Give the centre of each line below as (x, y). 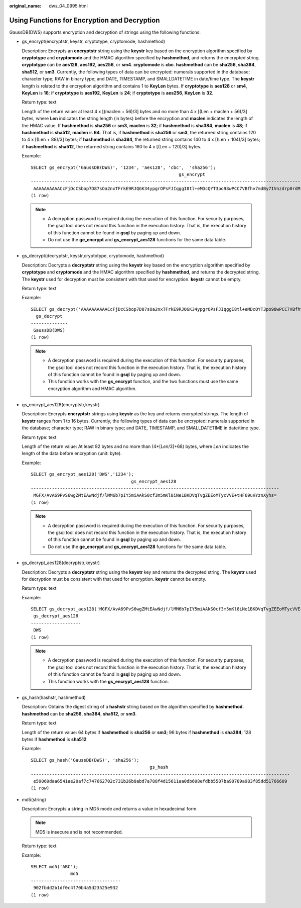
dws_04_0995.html (68, 6)
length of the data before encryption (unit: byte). (72, 453)
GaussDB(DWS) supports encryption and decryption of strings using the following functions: (105, 32)
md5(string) (34, 799)
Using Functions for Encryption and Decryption (85, 20)
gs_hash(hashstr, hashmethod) (54, 697)
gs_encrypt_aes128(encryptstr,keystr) (61, 405)
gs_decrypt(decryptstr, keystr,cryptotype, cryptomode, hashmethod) (93, 256)
